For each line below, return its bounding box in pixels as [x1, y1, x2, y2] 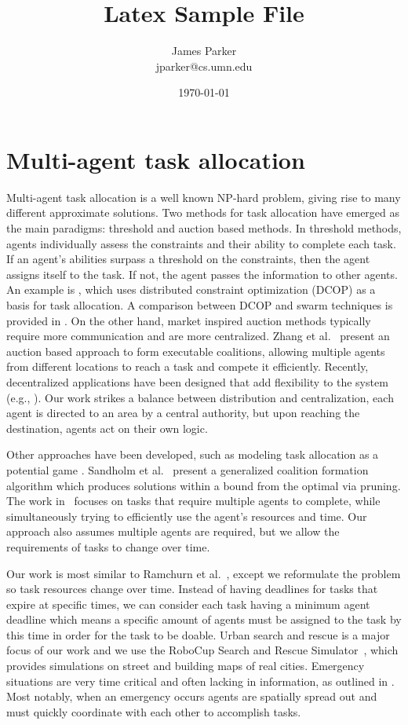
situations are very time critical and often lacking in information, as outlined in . [6, 672, 395, 689]
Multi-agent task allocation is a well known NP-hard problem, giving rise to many [6, 189, 401, 205]
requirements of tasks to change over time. [6, 538, 210, 555]
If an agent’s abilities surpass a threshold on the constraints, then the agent [6, 251, 370, 267]
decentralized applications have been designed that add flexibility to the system [6, 373, 388, 390]
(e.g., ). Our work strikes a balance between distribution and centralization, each [6, 389, 394, 405]
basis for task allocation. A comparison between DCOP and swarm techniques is [6, 297, 393, 313]
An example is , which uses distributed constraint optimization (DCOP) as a [6, 281, 376, 298]
